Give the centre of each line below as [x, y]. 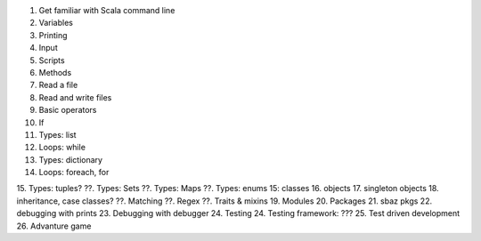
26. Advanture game [54, 226]
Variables [56, 23]
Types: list [57, 134]
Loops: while [62, 148]
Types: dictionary [70, 159]
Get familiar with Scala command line [107, 10]
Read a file [58, 85]
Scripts [52, 60]
